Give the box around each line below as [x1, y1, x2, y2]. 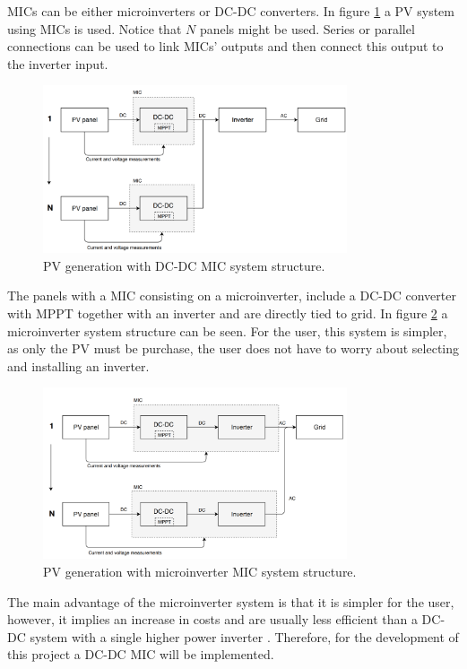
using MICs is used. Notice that [7, 19, 182, 38]
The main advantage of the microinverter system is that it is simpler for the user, [7, 592, 454, 611]
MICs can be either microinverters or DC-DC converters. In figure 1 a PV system [7, 2, 454, 20]
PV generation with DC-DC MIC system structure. [43, 256, 325, 274]
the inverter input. [7, 54, 108, 73]
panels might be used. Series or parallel [199, 19, 415, 38]
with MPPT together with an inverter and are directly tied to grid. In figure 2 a [7, 303, 448, 322]
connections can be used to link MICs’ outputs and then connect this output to [7, 37, 444, 56]
